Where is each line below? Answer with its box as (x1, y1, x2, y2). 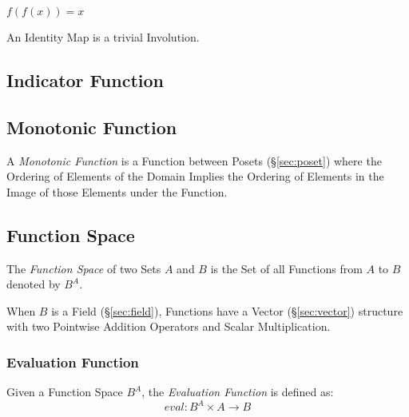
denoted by (6, 276, 61, 292)
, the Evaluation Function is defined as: (141, 383, 334, 400)
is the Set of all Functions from (210, 260, 363, 276)
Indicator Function (6, 67, 164, 92)
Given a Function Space (6, 383, 123, 400)
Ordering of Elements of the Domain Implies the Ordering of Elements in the (6, 168, 384, 185)
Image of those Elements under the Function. (6, 183, 228, 200)
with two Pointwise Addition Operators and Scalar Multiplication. (6, 318, 331, 335)
